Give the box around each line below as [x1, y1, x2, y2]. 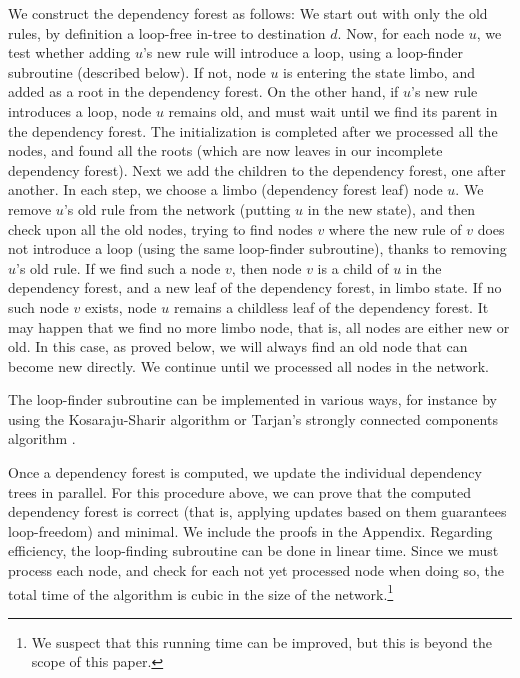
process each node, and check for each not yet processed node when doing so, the [8, 560, 504, 581]
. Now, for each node [337, 22, 464, 43]
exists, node [84, 296, 157, 317]
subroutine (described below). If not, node [8, 61, 266, 82]
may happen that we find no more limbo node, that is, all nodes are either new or [8, 316, 510, 337]
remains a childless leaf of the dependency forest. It [173, 296, 489, 317]
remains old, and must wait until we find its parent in [168, 100, 498, 121]
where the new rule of [328, 218, 462, 239]
